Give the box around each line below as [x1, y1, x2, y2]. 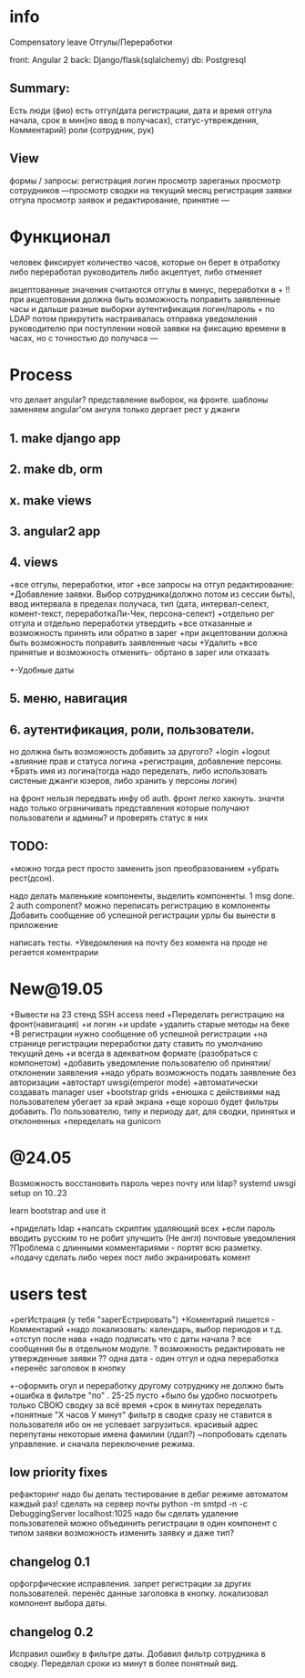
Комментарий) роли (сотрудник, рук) [9, 124, 155, 135]
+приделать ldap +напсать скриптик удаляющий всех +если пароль [9, 1223, 276, 1234]
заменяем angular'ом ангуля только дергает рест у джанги [9, 404, 240, 415]
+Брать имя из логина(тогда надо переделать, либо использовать [9, 766, 268, 776]
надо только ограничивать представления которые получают [9, 803, 250, 814]
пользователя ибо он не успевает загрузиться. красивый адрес [9, 1419, 259, 1430]
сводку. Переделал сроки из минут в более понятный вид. [9, 1658, 239, 1669]
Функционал [9, 226, 111, 247]
